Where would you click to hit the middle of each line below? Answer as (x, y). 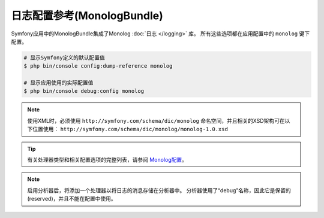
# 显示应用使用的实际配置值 (58, 83)
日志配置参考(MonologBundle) (87, 16)
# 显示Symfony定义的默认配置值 (64, 57)
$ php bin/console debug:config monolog (84, 91)
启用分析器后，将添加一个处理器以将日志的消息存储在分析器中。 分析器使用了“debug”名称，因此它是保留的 (159, 190)
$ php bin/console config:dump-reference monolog (98, 66)
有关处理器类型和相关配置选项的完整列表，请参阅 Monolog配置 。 (107, 160)
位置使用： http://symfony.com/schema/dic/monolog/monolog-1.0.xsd (130, 129)
